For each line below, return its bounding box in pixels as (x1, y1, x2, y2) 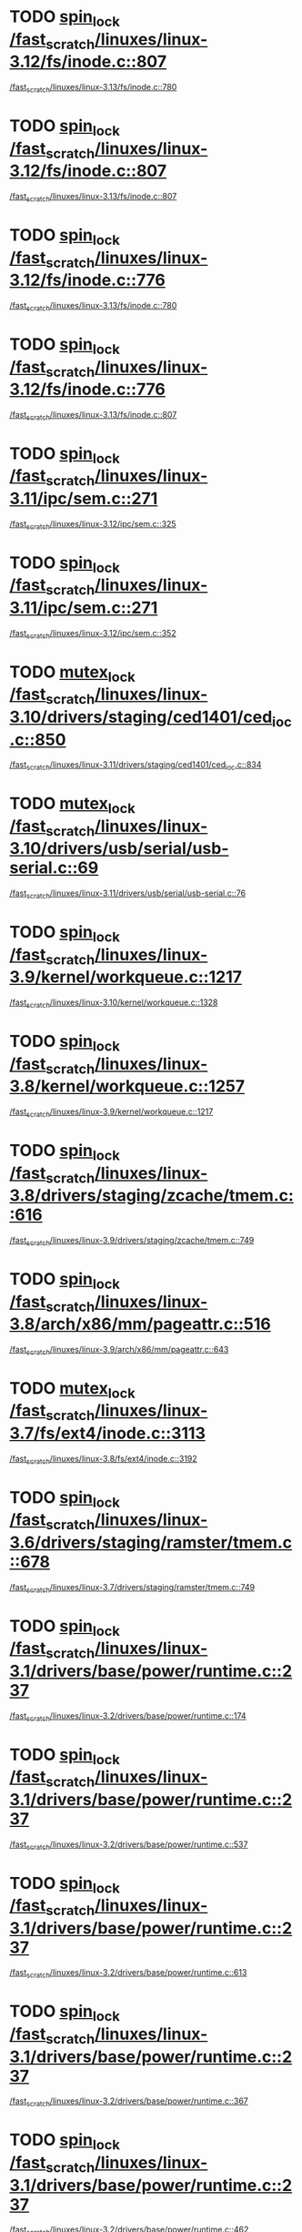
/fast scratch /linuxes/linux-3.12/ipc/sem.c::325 (9, 518, 176, 532)
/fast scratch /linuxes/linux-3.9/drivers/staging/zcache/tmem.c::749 (9, 1234, 255, 1248)
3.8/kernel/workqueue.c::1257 (9, 1076, 246, 1097)
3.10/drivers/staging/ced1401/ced (9, 706, 273, 727)
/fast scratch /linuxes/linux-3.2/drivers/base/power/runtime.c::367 (9, 2095, 248, 2109)
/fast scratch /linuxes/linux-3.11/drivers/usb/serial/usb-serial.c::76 (9, 888, 247, 900)
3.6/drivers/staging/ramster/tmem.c (9, 1532, 293, 1553)
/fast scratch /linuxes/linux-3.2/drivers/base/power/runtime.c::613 (9, 1967, 247, 1981)
